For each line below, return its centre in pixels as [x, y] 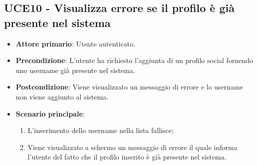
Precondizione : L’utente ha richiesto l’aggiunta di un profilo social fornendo [134, 60]
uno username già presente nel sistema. [75, 70]
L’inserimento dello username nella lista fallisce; [101, 130]
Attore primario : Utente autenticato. [76, 43]
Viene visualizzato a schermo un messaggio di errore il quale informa [132, 147]
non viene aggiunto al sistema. [62, 96]
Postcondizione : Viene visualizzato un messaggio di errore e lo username [129, 87]
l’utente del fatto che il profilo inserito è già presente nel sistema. [127, 157]
